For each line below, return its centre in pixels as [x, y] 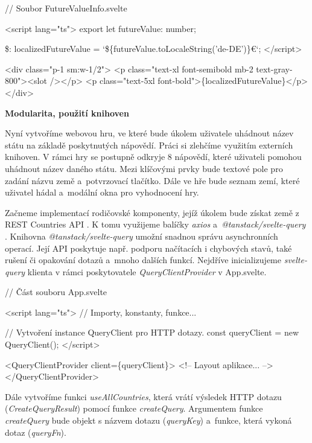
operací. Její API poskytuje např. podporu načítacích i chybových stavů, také [148, 248]
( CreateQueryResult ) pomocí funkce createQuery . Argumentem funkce [134, 408]
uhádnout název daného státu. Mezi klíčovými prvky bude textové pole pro [144, 168]
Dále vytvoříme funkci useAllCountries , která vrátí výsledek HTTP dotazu [143, 396]
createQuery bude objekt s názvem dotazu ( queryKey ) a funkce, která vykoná [148, 420]
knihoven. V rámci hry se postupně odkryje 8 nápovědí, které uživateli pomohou [153, 157]
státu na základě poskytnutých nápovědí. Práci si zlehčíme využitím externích [149, 145]
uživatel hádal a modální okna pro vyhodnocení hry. [102, 192]
